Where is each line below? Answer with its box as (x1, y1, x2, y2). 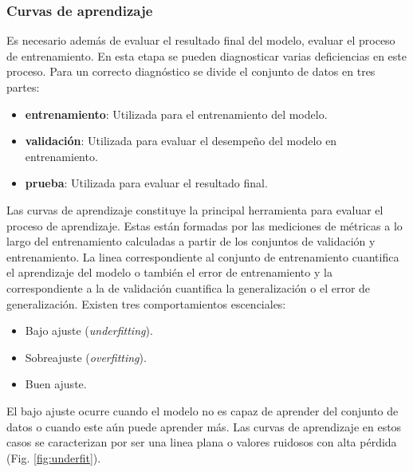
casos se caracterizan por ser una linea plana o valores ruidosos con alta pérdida (6, 434, 397, 450)
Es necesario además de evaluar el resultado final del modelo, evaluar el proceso (6, 32, 395, 49)
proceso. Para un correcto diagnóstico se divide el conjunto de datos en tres (6, 63, 376, 80)
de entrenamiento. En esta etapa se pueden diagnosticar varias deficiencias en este (6, 47, 407, 64)
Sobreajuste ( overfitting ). (25, 348, 147, 365)
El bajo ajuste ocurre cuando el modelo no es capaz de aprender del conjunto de (6, 402, 399, 419)
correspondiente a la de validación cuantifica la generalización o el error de (6, 279, 371, 296)
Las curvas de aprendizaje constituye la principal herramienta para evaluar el (6, 201, 383, 218)
